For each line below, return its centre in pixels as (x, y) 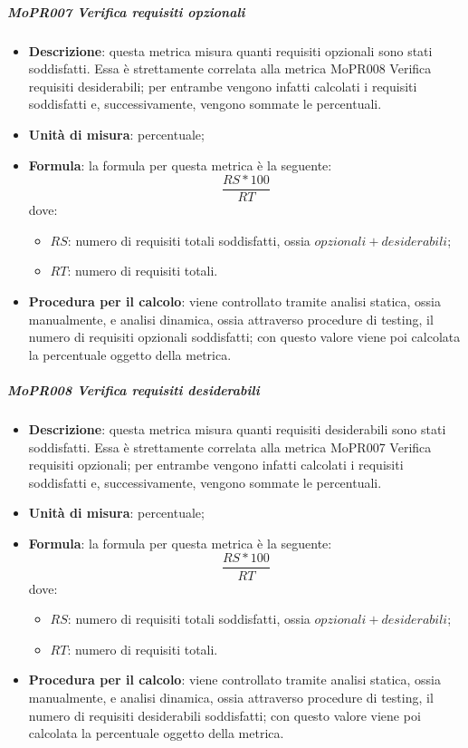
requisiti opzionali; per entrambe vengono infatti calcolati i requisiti (216, 465)
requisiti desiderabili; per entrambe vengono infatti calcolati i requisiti (223, 86)
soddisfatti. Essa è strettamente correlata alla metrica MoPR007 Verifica (230, 447)
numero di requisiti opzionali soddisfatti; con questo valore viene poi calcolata (244, 337)
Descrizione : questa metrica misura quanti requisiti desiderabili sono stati (237, 428)
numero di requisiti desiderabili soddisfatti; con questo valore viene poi (224, 715)
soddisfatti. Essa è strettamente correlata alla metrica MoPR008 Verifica (230, 68)
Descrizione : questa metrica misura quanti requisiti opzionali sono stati (230, 50)
